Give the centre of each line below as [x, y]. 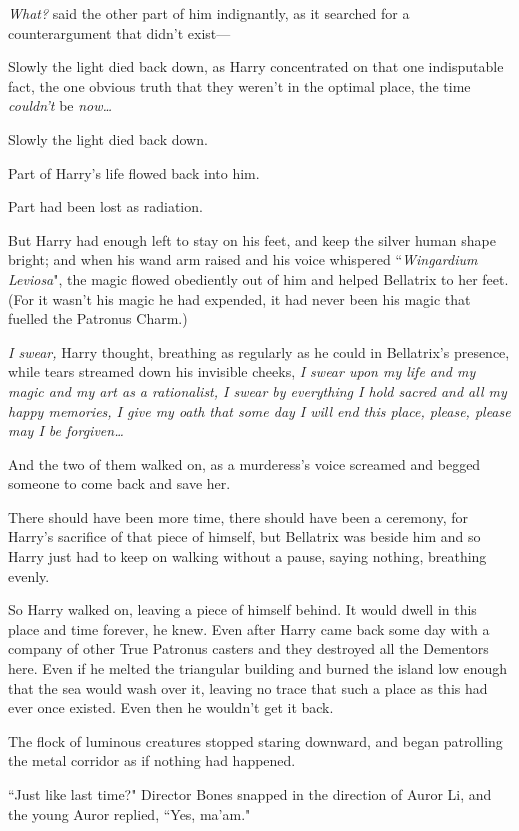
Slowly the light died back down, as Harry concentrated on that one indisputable [256, 66]
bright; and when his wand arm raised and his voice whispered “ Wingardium [243, 259]
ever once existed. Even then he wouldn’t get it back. [171, 707]
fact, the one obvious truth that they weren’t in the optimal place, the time [239, 85]
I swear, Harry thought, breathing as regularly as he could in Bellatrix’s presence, [259, 351]
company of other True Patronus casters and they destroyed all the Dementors [248, 648]
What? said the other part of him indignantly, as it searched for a [209, 13]
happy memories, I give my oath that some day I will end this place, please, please [259, 410]
